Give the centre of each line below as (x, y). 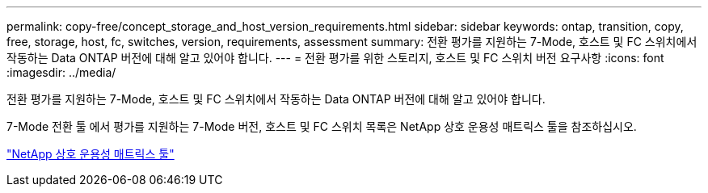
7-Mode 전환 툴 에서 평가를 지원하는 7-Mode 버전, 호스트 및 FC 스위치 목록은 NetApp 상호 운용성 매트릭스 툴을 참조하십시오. (322, 126)
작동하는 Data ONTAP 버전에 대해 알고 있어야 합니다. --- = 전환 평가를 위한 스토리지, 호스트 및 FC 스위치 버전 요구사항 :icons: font (335, 58)
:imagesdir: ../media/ (61, 72)
